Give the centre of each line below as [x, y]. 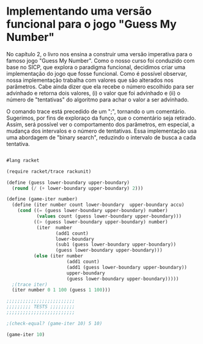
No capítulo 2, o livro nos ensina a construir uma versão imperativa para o [99, 54]
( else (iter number [58, 256]
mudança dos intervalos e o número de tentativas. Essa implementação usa [102, 131]
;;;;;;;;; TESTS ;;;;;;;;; [41, 307]
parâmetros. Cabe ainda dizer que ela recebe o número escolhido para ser [100, 86]
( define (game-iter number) [42, 199]
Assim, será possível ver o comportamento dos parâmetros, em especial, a [101, 124]
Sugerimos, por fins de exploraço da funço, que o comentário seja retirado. [101, 118]
